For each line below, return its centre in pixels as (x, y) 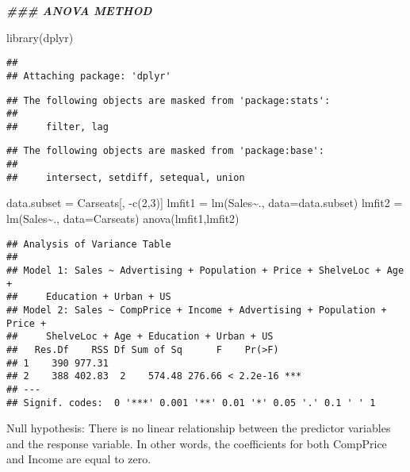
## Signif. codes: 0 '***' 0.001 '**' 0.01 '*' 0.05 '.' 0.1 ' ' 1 (191, 403)
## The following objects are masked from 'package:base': (165, 151)
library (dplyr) (40, 37)
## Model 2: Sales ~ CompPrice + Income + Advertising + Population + (197, 310)
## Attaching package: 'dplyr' (89, 76)
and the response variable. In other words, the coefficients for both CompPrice (197, 443)
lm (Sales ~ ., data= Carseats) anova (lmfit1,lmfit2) (123, 219)
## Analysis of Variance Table (89, 244)
